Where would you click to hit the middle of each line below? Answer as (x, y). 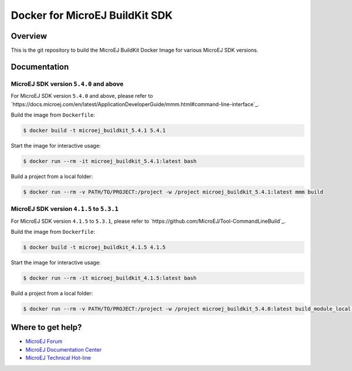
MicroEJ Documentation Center (64, 349)
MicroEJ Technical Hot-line (58, 358)
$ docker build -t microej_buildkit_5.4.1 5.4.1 (94, 130)
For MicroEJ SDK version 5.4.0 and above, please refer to (82, 96)
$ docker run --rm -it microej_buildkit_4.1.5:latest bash (110, 278)
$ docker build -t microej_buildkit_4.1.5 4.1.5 (94, 247)
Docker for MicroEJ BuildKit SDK (92, 15)
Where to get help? (46, 327)
